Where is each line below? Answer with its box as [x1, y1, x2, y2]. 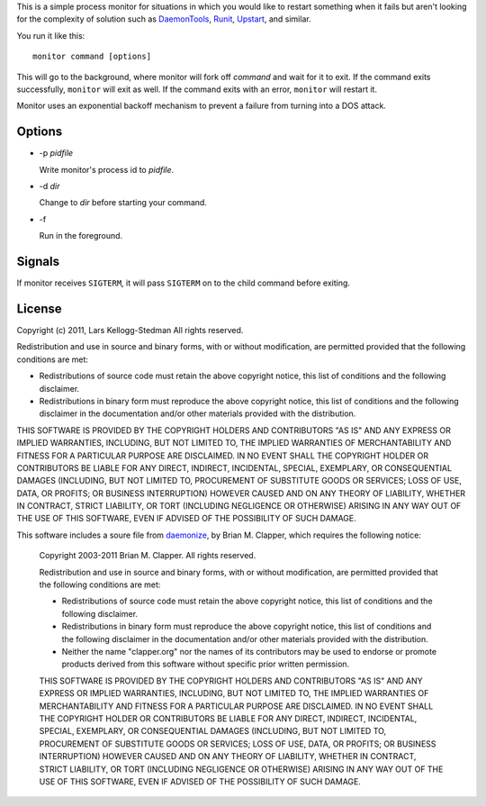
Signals [16, 254, 60, 269]
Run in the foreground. [39, 231, 123, 241]
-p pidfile [39, 148, 74, 158]
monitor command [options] [32, 51, 152, 62]
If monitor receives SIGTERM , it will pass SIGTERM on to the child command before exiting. [16, 277, 351, 288]
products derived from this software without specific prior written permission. [61, 658, 350, 670]
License [16, 301, 62, 316]
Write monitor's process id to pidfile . [39, 164, 175, 175]
